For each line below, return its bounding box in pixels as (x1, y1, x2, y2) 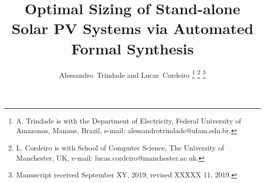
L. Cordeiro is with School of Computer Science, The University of (16, 142, 224, 152)
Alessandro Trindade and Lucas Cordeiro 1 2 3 (59, 68, 206, 80)
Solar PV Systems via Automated (11, 18, 254, 39)
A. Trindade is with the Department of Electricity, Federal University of (16, 115, 241, 126)
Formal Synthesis (71, 38, 194, 58)
